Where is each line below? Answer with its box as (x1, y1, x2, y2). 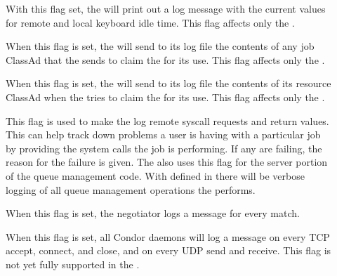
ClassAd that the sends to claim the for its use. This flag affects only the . (6, 52, 325, 67)
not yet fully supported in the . (6, 256, 140, 271)
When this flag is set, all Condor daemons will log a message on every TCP (6, 229, 330, 244)
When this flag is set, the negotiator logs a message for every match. (6, 206, 300, 221)
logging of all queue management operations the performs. (6, 182, 256, 197)
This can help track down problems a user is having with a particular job (6, 127, 321, 142)
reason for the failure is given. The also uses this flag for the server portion (6, 155, 328, 169)
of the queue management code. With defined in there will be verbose (6, 168, 305, 183)
